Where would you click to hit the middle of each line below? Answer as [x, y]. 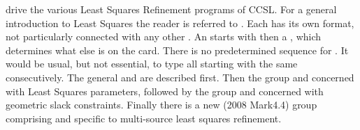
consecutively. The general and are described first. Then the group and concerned [180, 77]
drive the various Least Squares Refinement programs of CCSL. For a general [171, 9]
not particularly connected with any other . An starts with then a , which [164, 36]
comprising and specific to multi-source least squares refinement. [144, 118]
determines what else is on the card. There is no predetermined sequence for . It [177, 50]
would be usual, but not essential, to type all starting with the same [152, 64]
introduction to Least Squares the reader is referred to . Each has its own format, [180, 23]
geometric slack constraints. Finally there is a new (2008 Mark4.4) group [161, 105]
